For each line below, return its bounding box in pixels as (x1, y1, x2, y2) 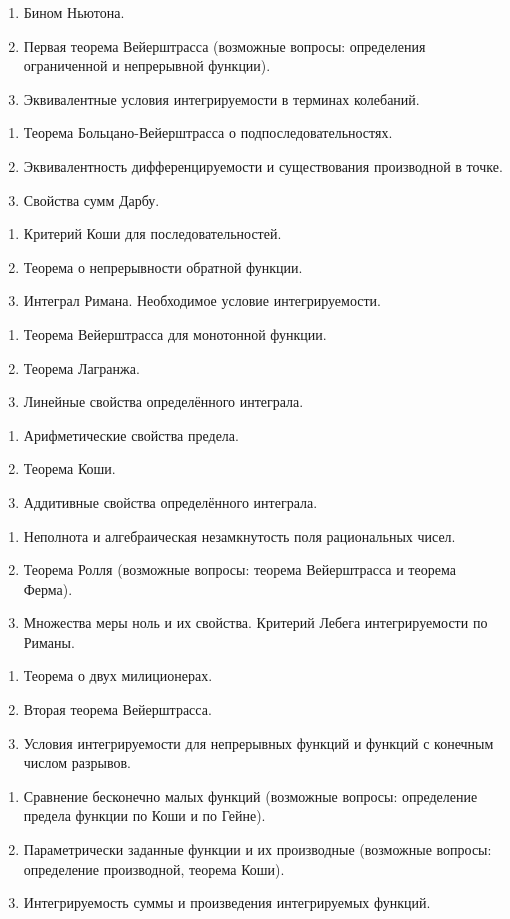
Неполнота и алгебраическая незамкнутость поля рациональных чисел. (23, 525, 456, 546)
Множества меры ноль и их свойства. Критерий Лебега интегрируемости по (23, 612, 488, 633)
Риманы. (23, 631, 75, 652)
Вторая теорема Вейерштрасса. (23, 699, 212, 720)
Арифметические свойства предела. (23, 424, 239, 445)
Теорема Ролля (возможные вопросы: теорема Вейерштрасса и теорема (23, 559, 456, 580)
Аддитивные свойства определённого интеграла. (23, 491, 318, 512)
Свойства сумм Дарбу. (23, 189, 160, 210)
